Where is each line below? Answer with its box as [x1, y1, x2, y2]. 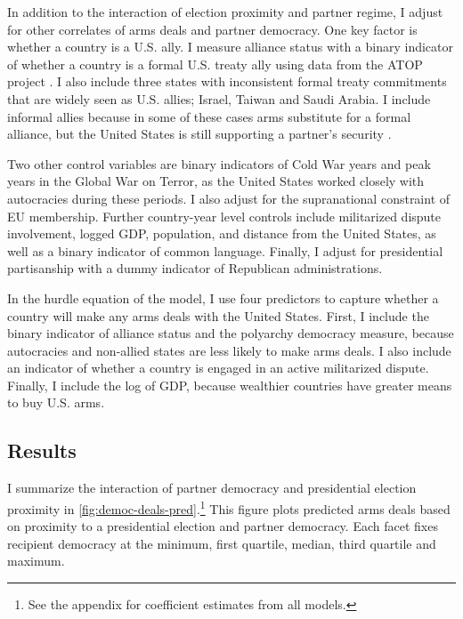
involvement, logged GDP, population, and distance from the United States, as [7, 224, 436, 243]
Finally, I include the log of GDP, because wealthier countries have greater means [7, 375, 452, 394]
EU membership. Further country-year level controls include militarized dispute [7, 206, 442, 225]
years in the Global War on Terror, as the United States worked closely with [7, 172, 425, 190]
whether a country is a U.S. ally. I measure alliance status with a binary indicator [7, 37, 454, 56]
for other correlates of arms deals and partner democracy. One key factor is [7, 20, 418, 38]
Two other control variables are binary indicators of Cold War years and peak [7, 154, 431, 173]
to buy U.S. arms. [7, 393, 105, 412]
